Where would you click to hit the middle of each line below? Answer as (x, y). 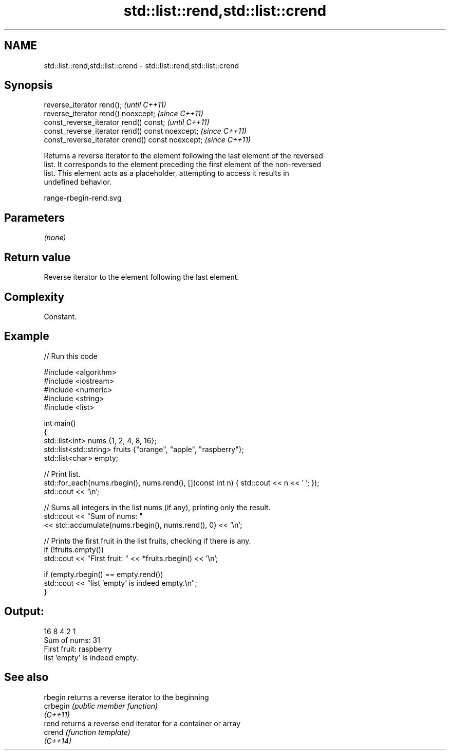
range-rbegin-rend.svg (83, 198)
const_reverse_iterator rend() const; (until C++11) (127, 122)
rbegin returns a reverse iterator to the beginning (126, 697)
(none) (55, 238)
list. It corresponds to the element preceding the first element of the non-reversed (183, 165)
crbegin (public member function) (101, 706)
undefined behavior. (78, 182)
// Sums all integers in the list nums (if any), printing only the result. (157, 507)
